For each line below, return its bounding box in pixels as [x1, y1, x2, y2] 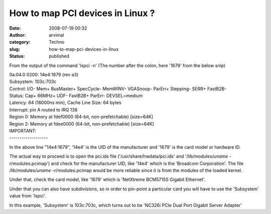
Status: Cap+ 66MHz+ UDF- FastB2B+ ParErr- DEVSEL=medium [9, 93, 143, 99]
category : [9, 39, 31, 45]
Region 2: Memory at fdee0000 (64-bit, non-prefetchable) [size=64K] [9, 121, 154, 127]
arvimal [49, 32, 65, 38]
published [49, 53, 70, 59]
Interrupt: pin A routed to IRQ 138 [9, 106, 78, 113]
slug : [9, 46, 20, 52]
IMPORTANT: [9, 128, 37, 134]
